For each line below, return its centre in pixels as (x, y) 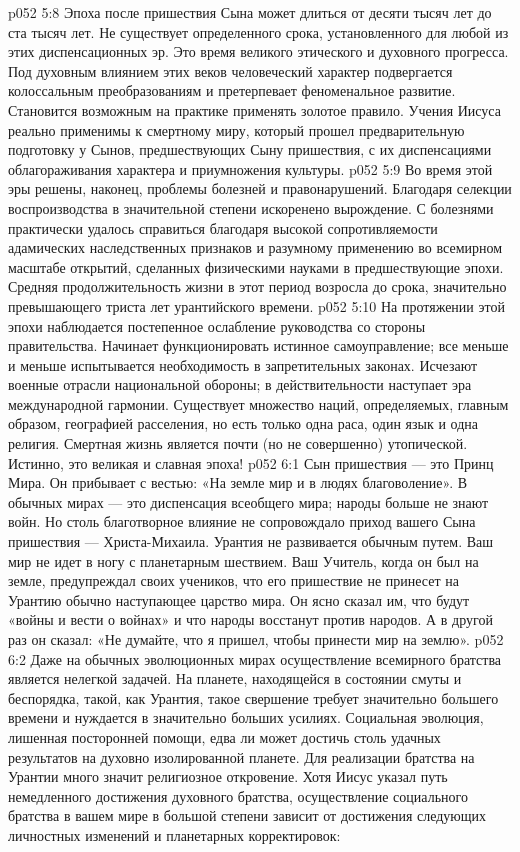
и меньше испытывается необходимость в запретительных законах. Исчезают (243, 364)
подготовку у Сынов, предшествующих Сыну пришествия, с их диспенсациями (250, 149)
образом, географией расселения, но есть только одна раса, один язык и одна (243, 423)
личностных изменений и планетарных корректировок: (174, 834)
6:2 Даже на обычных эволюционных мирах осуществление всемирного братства (255, 658)
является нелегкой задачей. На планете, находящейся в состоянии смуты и (235, 678)
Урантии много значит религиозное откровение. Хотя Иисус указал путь (228, 776)
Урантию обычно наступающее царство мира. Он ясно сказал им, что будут (239, 599)
